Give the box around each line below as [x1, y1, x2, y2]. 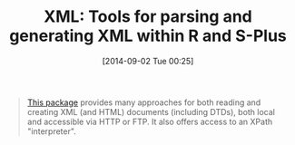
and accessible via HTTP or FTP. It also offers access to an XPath [26, 116, 273, 127]
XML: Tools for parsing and [44, 6, 252, 27]
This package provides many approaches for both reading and [26, 97, 261, 108]
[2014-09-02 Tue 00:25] [102, 55, 194, 66]
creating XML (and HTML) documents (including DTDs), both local [26, 106, 275, 117]
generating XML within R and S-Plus [8, 25, 288, 46]
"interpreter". [26, 125, 77, 137]
